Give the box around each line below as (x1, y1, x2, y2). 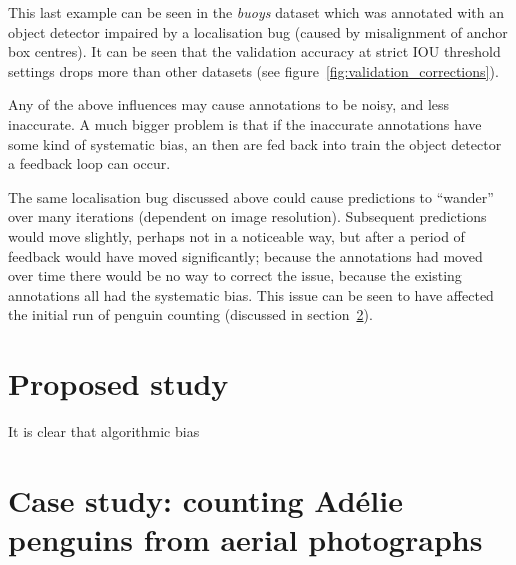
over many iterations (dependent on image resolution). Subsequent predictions (8, 206, 487, 227)
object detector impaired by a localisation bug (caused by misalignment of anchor (8, 21, 508, 42)
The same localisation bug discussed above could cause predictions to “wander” (8, 186, 494, 207)
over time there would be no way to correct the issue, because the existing (8, 265, 462, 286)
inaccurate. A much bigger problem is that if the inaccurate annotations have (8, 113, 482, 134)
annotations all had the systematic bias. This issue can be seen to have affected (8, 284, 494, 305)
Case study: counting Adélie (8, 479, 403, 520)
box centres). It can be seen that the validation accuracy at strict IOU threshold (8, 41, 501, 62)
